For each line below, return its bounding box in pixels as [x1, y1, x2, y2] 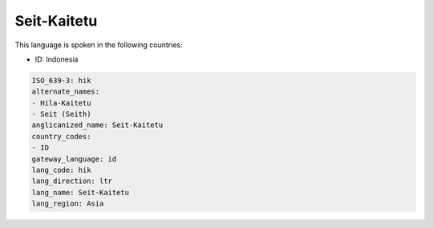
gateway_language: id [31, 154, 117, 163]
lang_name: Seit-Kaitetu [31, 188, 130, 197]
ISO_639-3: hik [31, 76, 91, 85]
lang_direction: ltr [31, 177, 112, 186]
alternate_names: [31, 87, 100, 96]
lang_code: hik [31, 166, 91, 175]
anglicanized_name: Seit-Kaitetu [31, 121, 164, 130]
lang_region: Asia [31, 199, 104, 208]
